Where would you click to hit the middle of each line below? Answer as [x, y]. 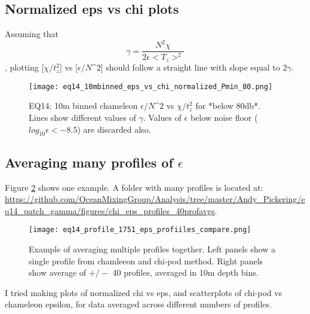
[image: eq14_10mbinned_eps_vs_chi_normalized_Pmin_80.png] [151, 86]
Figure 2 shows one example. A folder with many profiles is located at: [134, 187]
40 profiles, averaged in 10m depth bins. [185, 272]
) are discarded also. [114, 129]
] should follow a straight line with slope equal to [190, 67]
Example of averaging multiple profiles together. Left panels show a [152, 249]
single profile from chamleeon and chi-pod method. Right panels [146, 260]
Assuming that [32, 34]
